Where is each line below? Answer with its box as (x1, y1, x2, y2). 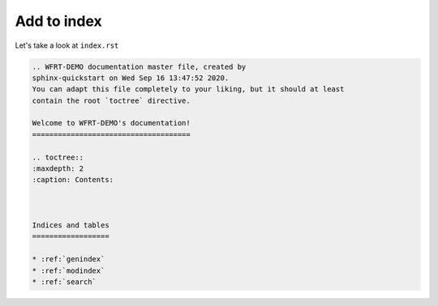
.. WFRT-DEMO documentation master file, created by (32, 62, 247, 71)
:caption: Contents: (32, 175, 114, 185)
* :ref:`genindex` (32, 255, 105, 264)
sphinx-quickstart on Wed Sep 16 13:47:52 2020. (32, 73, 230, 83)
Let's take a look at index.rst (15, 40, 119, 50)
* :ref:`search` (32, 277, 97, 287)
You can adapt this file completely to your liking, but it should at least (32, 85, 345, 94)
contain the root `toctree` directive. (32, 96, 191, 105)
